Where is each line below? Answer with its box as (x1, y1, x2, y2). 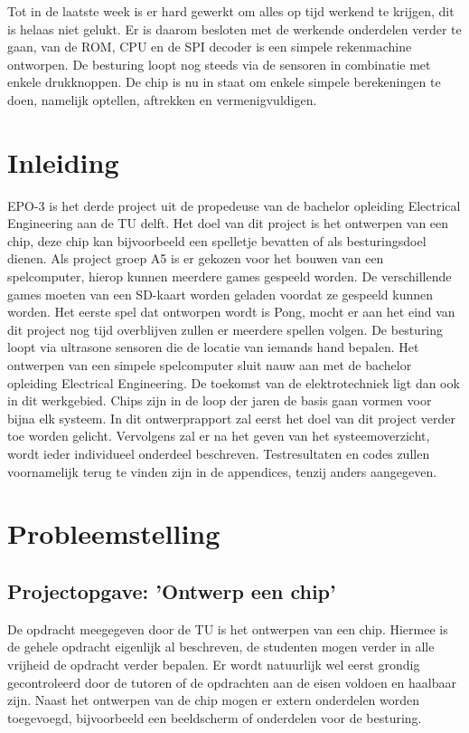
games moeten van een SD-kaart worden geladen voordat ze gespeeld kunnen (7, 284, 433, 303)
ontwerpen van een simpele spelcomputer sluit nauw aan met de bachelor (7, 356, 412, 375)
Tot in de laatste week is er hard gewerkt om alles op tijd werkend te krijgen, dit (7, 2, 455, 20)
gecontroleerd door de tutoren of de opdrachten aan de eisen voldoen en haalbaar (7, 672, 456, 691)
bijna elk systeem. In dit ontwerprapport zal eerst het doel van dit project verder (7, 408, 455, 427)
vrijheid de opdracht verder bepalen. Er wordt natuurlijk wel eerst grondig (7, 654, 420, 673)
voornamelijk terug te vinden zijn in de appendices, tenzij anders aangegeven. (7, 462, 437, 481)
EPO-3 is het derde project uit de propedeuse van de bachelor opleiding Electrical (7, 195, 461, 214)
